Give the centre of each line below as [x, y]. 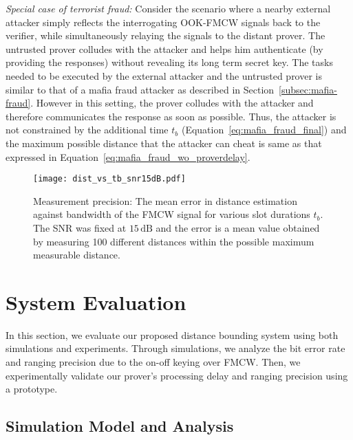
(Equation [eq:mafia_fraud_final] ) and [264, 130]
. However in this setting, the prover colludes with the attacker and [172, 103]
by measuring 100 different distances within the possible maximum [174, 241]
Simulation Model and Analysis [120, 426]
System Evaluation [96, 301]
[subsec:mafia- [308, 89]
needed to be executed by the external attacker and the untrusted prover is [164, 75]
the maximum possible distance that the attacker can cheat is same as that [164, 143]
